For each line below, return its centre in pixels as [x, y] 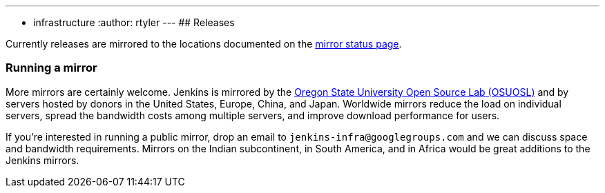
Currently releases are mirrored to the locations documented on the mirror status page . [204, 44]
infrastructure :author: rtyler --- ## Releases [134, 22]
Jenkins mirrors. [42, 160]
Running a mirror [51, 68]
